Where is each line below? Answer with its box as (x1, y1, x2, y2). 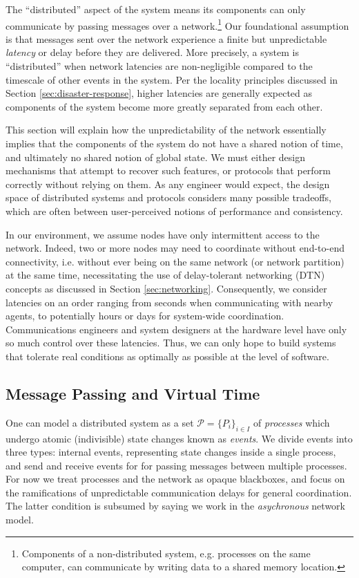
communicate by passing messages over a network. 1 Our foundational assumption (6, 16, 349, 32)
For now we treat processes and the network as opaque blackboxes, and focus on (6, 472, 345, 486)
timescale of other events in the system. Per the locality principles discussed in (6, 72, 338, 86)
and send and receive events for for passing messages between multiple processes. (6, 458, 347, 472)
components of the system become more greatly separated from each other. (6, 99, 323, 113)
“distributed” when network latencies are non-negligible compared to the (6, 59, 313, 73)
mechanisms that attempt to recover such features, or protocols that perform (6, 163, 331, 178)
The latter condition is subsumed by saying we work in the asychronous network (6, 498, 345, 513)
